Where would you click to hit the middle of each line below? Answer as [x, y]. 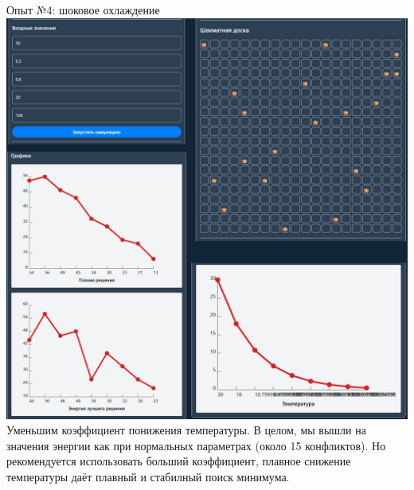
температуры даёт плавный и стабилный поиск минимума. [148, 476]
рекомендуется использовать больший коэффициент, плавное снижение [179, 461]
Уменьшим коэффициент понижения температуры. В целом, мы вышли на [186, 430]
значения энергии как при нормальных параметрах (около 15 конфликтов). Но [196, 445]
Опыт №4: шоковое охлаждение [83, 10]
